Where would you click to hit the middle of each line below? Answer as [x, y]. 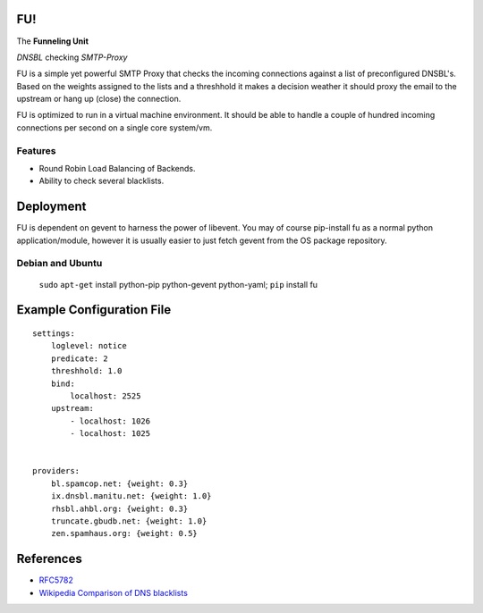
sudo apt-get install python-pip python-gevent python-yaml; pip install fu [178, 284]
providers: [56, 471]
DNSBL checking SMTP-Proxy [72, 57]
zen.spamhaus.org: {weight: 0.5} [124, 533]
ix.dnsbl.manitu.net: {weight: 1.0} [131, 496]
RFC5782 [56, 580]
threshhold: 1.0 [86, 371]
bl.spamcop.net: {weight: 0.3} [119, 483]
